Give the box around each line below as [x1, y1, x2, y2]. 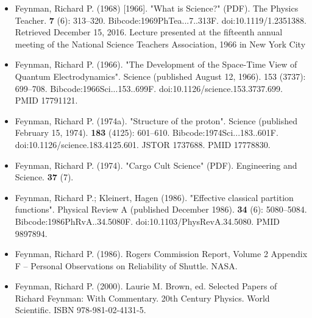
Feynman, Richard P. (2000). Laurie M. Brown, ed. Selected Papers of [15, 280, 277, 292]
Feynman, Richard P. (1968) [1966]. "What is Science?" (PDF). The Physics [15, 2, 299, 14]
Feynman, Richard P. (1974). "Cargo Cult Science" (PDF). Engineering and [15, 158, 297, 171]
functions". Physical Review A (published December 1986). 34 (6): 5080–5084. [15, 203, 307, 216]
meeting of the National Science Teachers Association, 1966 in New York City [15, 37, 306, 50]
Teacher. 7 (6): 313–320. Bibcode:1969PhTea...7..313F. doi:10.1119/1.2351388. [15, 13, 307, 26]
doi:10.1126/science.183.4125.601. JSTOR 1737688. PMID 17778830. [15, 138, 271, 150]
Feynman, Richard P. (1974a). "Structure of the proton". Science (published [15, 114, 298, 127]
